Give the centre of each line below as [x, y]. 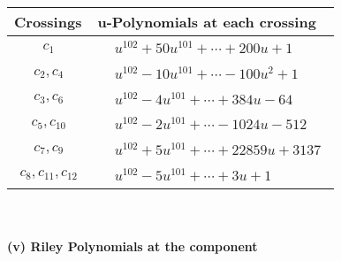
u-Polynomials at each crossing [207, 22]
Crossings [48, 22]
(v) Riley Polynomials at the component [133, 246]
